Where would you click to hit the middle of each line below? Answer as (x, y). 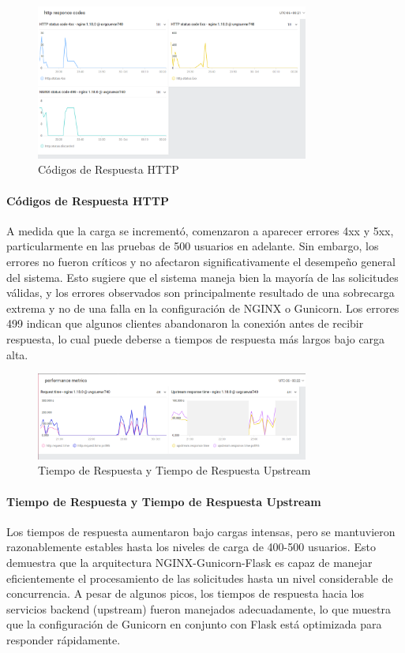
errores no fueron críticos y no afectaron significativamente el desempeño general (201, 261)
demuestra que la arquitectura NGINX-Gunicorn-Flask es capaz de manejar (189, 562)
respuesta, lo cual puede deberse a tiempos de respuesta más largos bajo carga (196, 338)
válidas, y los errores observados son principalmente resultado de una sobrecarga (201, 293)
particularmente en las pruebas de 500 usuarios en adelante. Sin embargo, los (193, 246)
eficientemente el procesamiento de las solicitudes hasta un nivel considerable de (200, 578)
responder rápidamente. (64, 639)
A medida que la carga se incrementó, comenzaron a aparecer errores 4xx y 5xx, (200, 230)
